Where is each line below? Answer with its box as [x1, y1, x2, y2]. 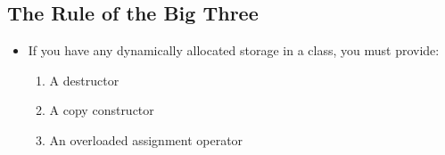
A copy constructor [49, 101, 154, 119]
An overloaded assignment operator [49, 130, 243, 149]
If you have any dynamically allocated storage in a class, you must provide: [28, 41, 440, 60]
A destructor [49, 70, 119, 89]
